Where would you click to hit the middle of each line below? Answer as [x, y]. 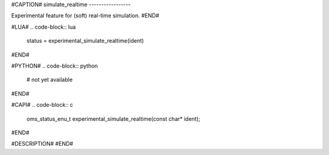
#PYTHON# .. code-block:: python [55, 66]
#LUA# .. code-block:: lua [44, 27]
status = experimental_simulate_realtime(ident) [85, 41]
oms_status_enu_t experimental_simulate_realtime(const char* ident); [113, 118]
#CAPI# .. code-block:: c [42, 105]
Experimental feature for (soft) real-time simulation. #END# [85, 16]
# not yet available [50, 80]
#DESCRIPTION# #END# [42, 144]
